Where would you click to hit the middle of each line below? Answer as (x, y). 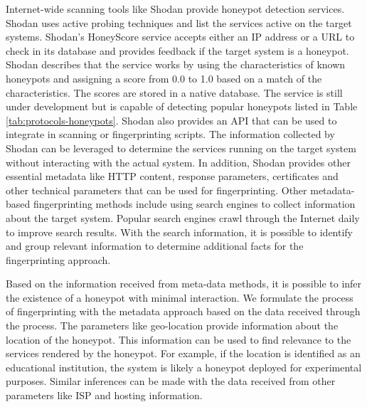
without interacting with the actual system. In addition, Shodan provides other (178, 162)
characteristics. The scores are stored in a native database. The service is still (174, 92)
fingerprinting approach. (58, 259)
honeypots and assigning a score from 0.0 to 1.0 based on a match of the (164, 78)
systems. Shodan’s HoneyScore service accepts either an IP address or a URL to (180, 37)
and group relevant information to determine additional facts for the (155, 246)
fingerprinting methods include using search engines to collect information (194, 204)
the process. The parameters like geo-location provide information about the (172, 326)
